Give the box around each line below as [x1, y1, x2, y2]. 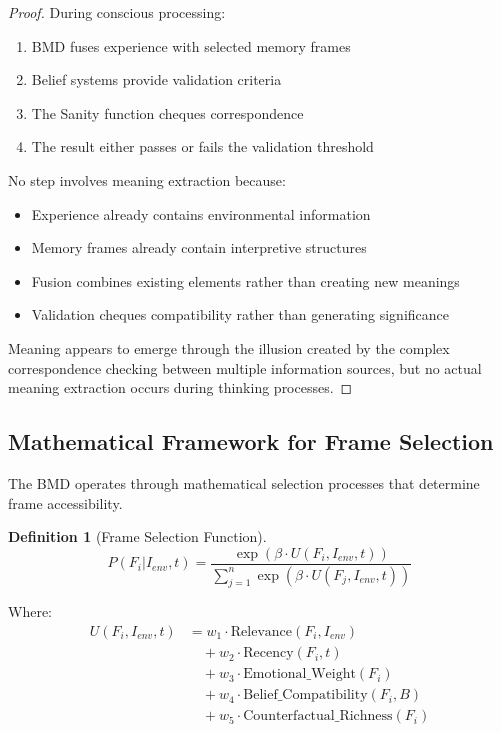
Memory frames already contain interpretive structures [31, 237, 367, 258]
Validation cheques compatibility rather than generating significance [31, 304, 449, 325]
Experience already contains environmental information [31, 203, 371, 224]
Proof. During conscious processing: [8, 2, 226, 22]
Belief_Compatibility [243, 688, 368, 703]
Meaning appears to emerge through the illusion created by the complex [8, 337, 450, 358]
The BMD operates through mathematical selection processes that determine [8, 472, 480, 493]
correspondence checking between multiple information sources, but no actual [8, 357, 482, 378]
